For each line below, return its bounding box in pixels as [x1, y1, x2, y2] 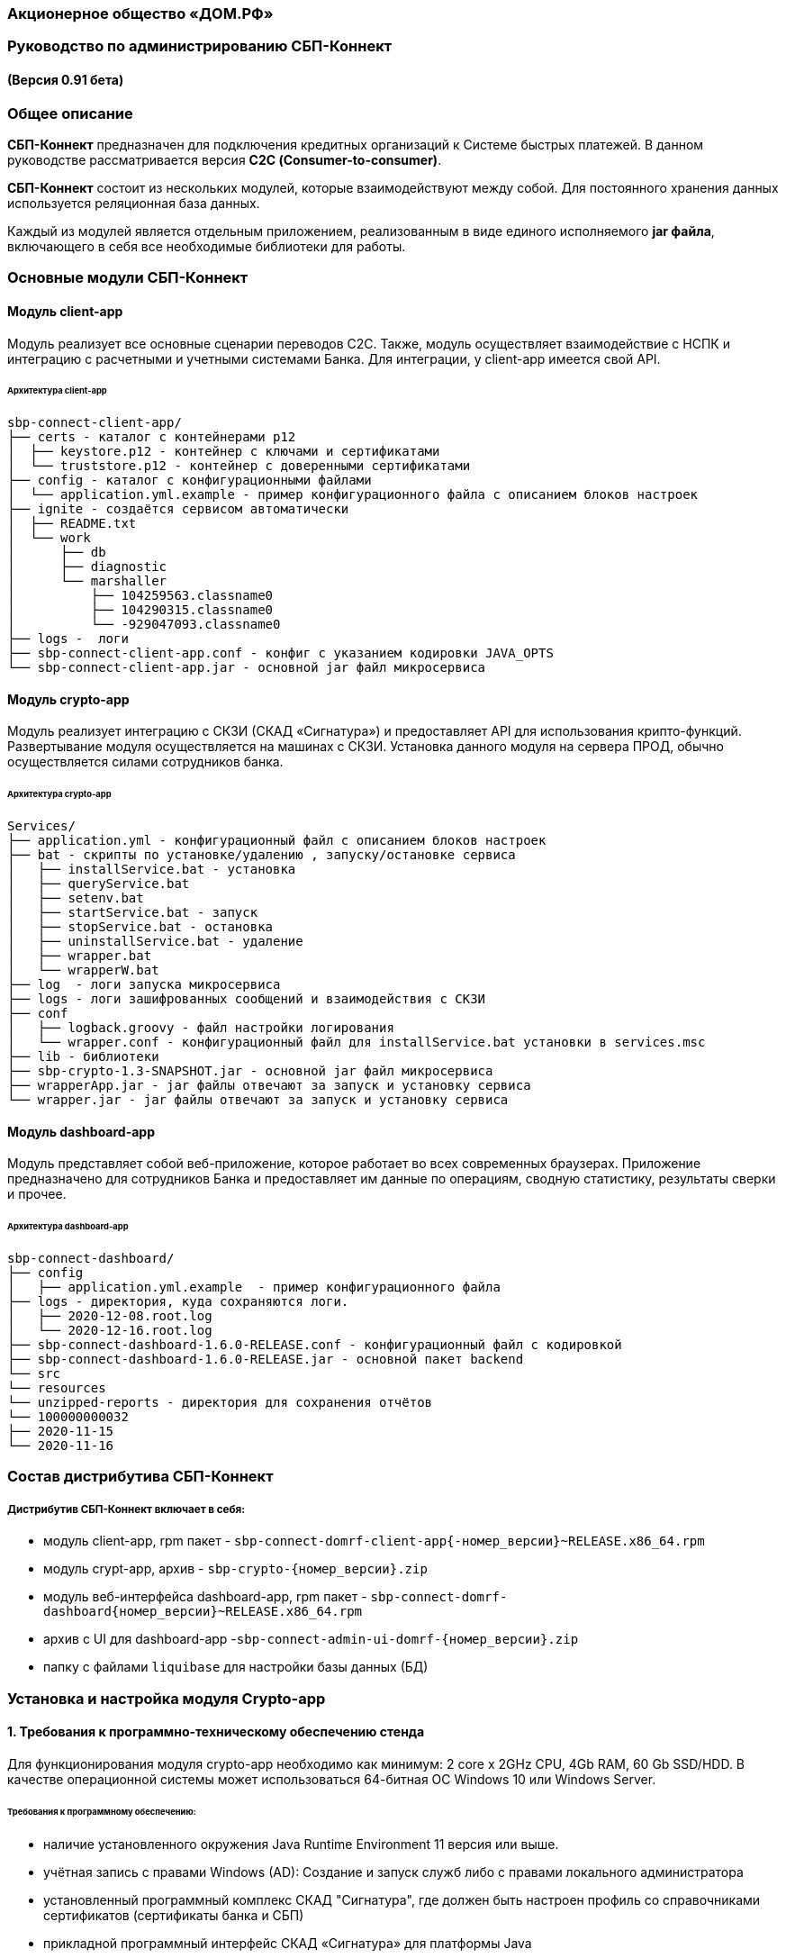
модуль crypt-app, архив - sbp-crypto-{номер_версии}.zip [43, 1561, 428, 1577]
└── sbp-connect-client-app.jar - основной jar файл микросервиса [7, 660, 486, 675]
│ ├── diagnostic [7, 559, 167, 575]
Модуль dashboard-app [7, 1123, 155, 1139]
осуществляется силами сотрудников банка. [7, 754, 284, 770]
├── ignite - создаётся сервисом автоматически [7, 502, 349, 517]
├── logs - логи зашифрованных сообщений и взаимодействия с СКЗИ [7, 992, 486, 1007]
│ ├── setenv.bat [7, 891, 144, 906]
